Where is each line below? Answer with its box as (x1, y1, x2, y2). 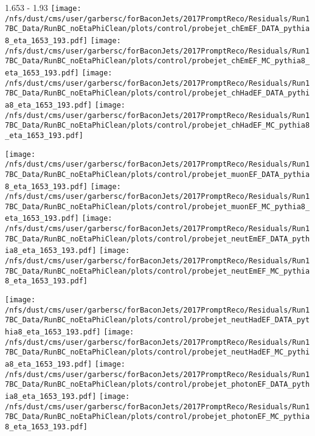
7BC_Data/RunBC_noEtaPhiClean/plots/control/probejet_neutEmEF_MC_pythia (5, 266, 310, 275)
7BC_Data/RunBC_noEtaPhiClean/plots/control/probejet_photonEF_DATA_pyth (5, 380, 310, 389)
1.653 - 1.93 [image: (5, 1, 81, 13)
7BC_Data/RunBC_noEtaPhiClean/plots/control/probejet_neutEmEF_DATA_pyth (5, 234, 310, 243)
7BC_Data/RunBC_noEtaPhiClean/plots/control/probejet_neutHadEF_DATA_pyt (5, 316, 310, 325)
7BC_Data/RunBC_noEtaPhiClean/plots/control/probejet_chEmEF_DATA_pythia (5, 24, 310, 33)
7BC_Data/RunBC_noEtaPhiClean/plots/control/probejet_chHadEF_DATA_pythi (5, 89, 310, 98)
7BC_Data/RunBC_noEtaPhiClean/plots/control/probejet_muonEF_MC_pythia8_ (5, 202, 310, 211)
